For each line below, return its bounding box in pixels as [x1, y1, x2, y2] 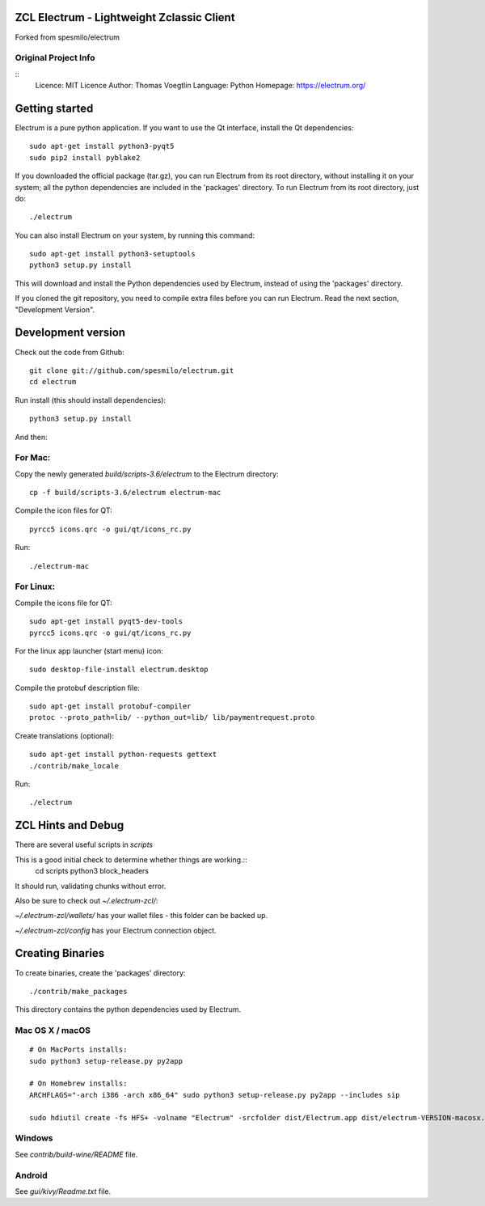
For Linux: [15, 581, 56, 592]
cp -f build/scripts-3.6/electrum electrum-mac [29, 488, 221, 497]
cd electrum [29, 377, 77, 387]
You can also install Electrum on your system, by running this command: [15, 231, 255, 240]
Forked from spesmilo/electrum [15, 32, 120, 42]
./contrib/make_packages [29, 987, 128, 996]
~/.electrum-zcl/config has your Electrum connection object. [15, 925, 217, 935]
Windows [15, 1132, 53, 1144]
